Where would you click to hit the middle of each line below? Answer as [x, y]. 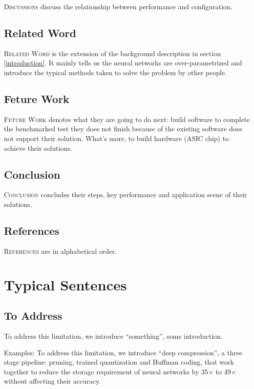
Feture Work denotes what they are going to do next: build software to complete [127, 119]
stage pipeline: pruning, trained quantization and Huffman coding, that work [119, 362]
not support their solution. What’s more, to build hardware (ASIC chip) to [116, 138]
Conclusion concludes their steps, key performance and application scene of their [126, 194]
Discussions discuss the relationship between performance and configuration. [118, 6]
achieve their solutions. [38, 148]
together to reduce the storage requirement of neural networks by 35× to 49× [120, 371]
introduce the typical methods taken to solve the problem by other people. [116, 72]
